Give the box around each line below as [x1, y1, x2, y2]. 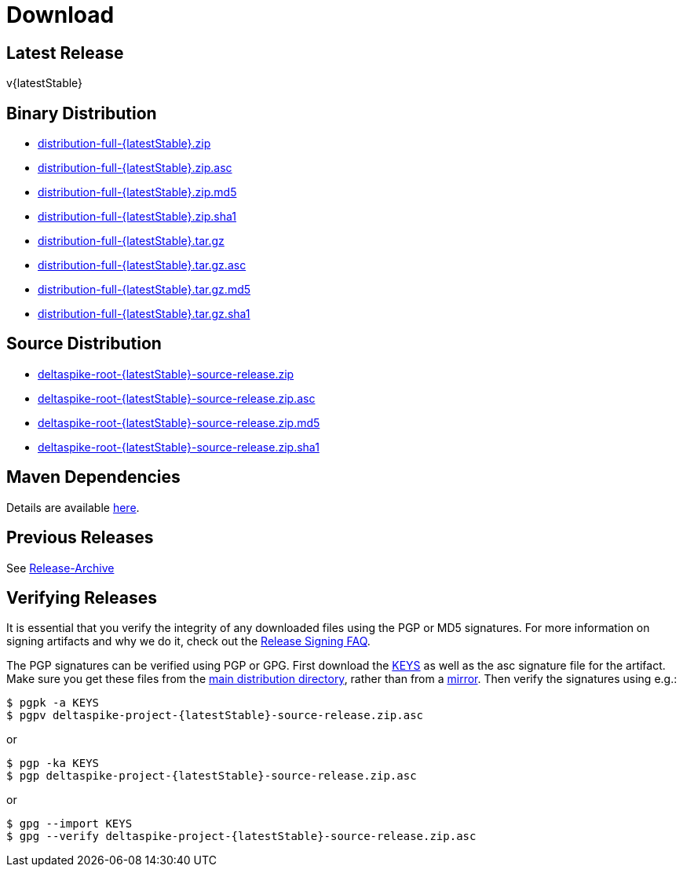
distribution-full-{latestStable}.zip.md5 [38, 185, 237, 199]
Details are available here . [6, 500, 140, 514]
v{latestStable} [6, 76, 83, 90]
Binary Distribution [6, 103, 157, 123]
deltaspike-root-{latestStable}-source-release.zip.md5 [38, 415, 320, 429]
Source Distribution [6, 334, 162, 354]
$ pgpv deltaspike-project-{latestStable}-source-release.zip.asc [6, 709, 424, 722]
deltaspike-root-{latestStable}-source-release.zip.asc [38, 391, 316, 405]
